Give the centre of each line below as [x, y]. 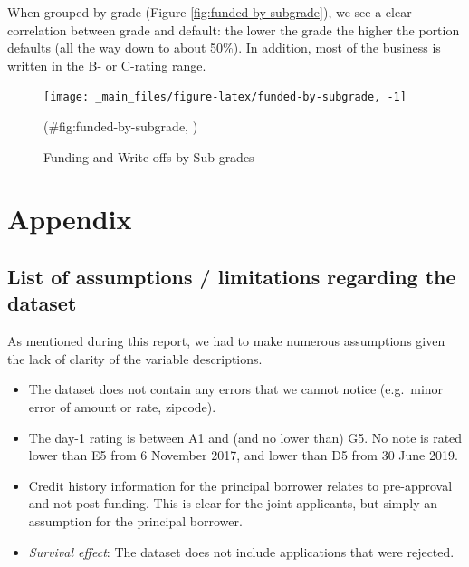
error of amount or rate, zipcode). [122, 406]
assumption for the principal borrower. [135, 520]
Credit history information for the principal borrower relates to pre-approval [240, 485]
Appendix [70, 219]
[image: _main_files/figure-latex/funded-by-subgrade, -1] [225, 97]
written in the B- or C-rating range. [107, 65]
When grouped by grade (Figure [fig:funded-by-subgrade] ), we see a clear [210, 12]
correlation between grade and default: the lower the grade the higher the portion [234, 29]
